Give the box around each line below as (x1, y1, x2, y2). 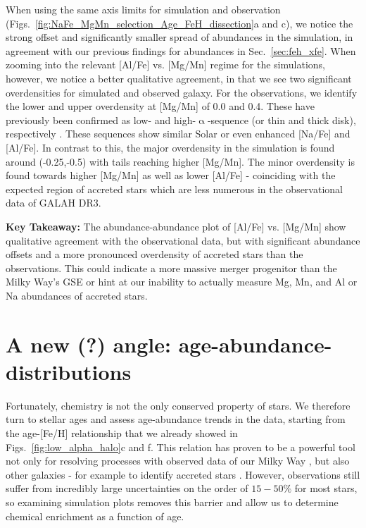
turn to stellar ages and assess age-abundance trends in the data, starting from (6, 412, 346, 426)
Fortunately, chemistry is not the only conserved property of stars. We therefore (6, 398, 351, 412)
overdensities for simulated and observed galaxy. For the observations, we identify (6, 85, 358, 99)
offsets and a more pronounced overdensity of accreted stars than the (6, 247, 303, 262)
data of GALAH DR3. (6, 195, 101, 210)
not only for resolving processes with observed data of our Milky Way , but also (6, 453, 350, 468)
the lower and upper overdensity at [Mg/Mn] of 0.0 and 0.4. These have (6, 99, 315, 113)
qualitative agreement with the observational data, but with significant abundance (6, 233, 360, 247)
